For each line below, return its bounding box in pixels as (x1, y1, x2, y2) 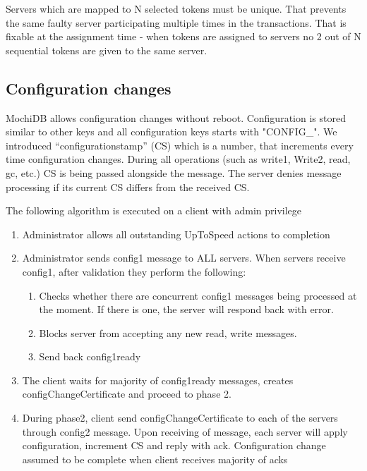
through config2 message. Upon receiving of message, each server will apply (22, 424, 348, 439)
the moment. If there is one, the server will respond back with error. (39, 302, 334, 317)
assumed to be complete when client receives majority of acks (22, 451, 288, 466)
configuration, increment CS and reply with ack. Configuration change (22, 438, 326, 453)
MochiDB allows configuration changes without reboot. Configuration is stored (6, 110, 346, 125)
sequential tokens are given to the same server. (6, 42, 207, 57)
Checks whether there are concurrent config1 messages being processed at (39, 288, 357, 302)
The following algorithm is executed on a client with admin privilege (6, 203, 301, 218)
